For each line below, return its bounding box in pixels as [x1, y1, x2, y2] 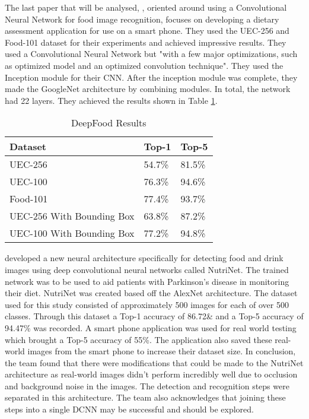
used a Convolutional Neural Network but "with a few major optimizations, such [5, 47, 298, 60]
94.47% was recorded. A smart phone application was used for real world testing [5, 321, 297, 334]
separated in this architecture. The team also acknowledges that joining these [5, 391, 286, 404]
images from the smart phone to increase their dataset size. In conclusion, [27, 345, 296, 357]
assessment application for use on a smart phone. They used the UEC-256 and [5, 24, 289, 37]
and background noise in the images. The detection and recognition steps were [5, 379, 289, 392]
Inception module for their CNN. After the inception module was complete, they [5, 71, 298, 83]
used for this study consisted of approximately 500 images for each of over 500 [5, 298, 289, 310]
